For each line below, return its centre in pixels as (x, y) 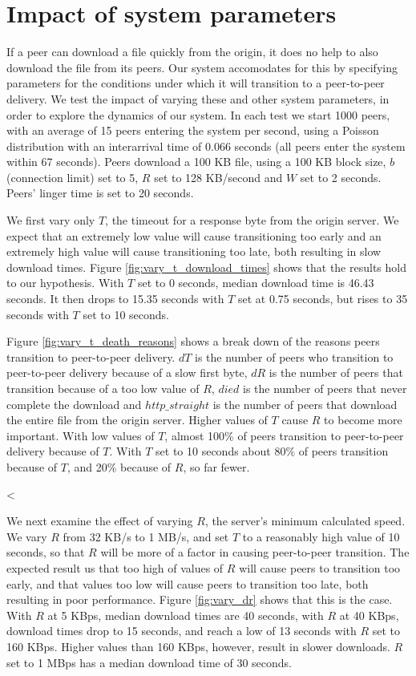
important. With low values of (81, 435)
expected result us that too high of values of (115, 567)
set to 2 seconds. (341, 177)
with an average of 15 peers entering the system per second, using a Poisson (193, 130)
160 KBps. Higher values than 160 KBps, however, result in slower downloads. (198, 646)
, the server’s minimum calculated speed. (305, 521)
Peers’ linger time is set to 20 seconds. (100, 193)
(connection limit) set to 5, (73, 177)
